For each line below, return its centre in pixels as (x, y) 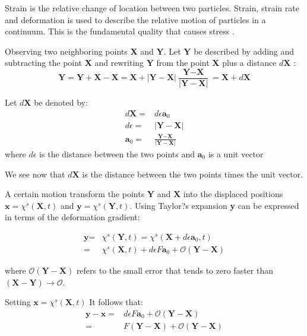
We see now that (35, 174)
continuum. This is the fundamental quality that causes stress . (120, 31)
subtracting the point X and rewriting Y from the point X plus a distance (141, 63)
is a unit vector (236, 154)
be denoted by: (61, 102)
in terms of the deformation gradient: (72, 217)
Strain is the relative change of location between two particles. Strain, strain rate (152, 8)
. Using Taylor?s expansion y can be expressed (214, 205)
